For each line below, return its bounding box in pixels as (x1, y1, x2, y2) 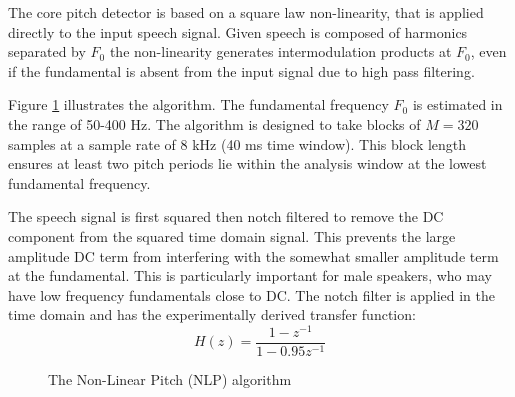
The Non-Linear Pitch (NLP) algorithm (48, 369, 292, 390)
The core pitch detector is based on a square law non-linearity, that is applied (8, 2, 484, 22)
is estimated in (412, 94, 503, 115)
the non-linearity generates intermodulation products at (109, 41, 452, 62)
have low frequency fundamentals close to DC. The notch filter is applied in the (8, 284, 495, 305)
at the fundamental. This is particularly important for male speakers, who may (8, 265, 492, 286)
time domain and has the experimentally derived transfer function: (8, 304, 416, 325)
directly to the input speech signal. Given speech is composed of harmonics (8, 21, 468, 42)
